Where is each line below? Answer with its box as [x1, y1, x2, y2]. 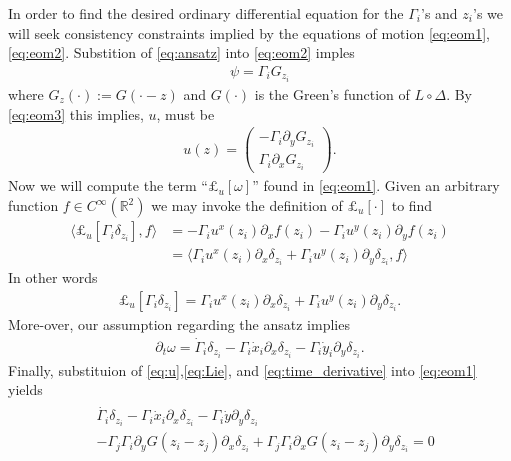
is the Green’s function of [254, 83, 410, 104]
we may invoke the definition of [151, 195, 343, 216]
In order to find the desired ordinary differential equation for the [8, 3, 404, 23]
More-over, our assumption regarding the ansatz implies [8, 313, 350, 334]
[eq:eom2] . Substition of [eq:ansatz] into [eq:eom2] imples [8, 42, 355, 63]
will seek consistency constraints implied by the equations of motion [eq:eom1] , [8, 22, 490, 43]
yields [8, 379, 43, 400]
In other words [8, 267, 98, 288]
